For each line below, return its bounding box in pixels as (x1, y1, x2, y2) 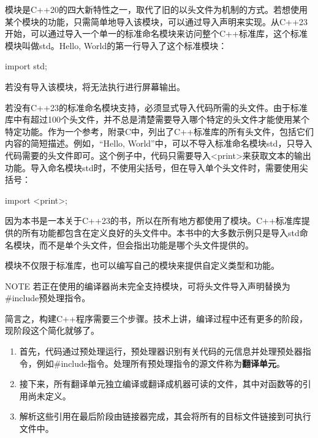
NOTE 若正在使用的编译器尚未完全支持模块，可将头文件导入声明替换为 (5, 279, 290, 292)
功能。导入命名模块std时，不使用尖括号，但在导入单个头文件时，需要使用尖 (5, 161, 308, 174)
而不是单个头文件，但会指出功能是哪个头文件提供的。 (39, 238, 254, 251)
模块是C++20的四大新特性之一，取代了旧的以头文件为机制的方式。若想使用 (5, 3, 308, 15)
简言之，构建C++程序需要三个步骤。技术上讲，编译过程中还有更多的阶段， (5, 312, 308, 325)
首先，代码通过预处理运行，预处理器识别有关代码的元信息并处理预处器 (19, 345, 303, 358)
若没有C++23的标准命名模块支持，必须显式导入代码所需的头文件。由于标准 (5, 101, 308, 113)
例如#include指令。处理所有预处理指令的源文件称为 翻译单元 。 (36, 356, 286, 369)
